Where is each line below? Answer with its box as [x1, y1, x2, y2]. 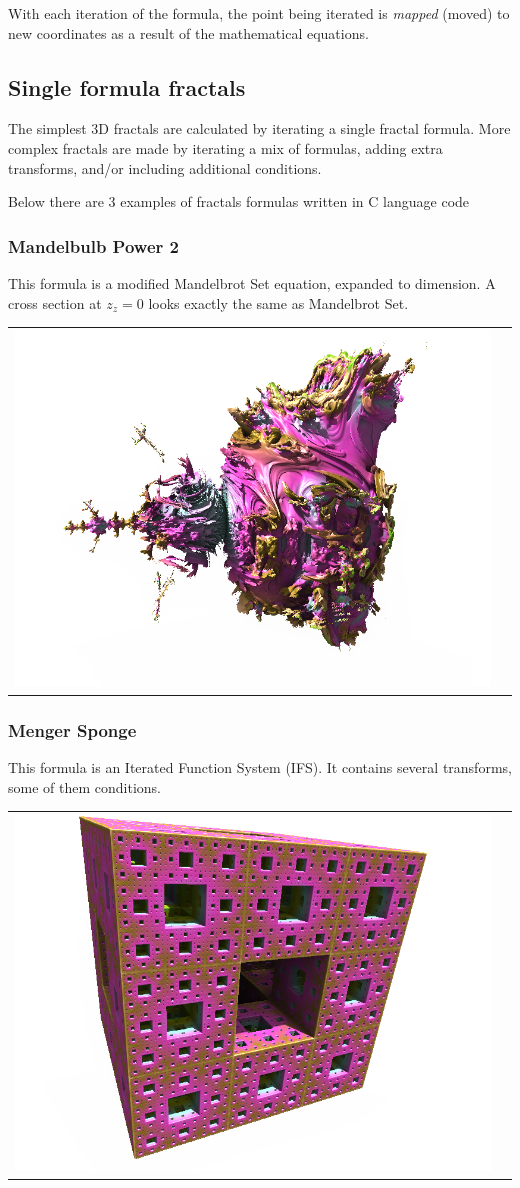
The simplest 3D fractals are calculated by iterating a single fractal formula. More [8, 118, 511, 139]
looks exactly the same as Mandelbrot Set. [148, 292, 409, 313]
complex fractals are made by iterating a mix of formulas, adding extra [8, 137, 443, 158]
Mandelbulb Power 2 [8, 233, 179, 258]
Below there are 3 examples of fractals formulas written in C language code [8, 191, 470, 212]
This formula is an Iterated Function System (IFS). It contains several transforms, [8, 757, 512, 778]
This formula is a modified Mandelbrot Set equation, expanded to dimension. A [8, 272, 496, 293]
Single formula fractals [8, 71, 246, 102]
